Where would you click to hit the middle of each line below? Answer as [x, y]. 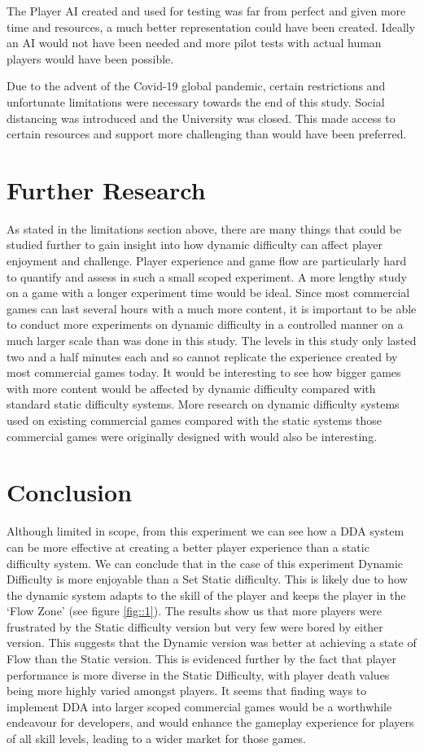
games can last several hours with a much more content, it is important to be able [212, 308]
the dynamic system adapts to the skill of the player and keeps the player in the [206, 595]
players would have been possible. [90, 58]
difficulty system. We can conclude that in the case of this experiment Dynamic [205, 563]
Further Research [106, 189]
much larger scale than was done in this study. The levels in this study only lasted [212, 341]
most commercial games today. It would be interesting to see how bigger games [204, 372]
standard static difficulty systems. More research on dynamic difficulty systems [203, 404]
